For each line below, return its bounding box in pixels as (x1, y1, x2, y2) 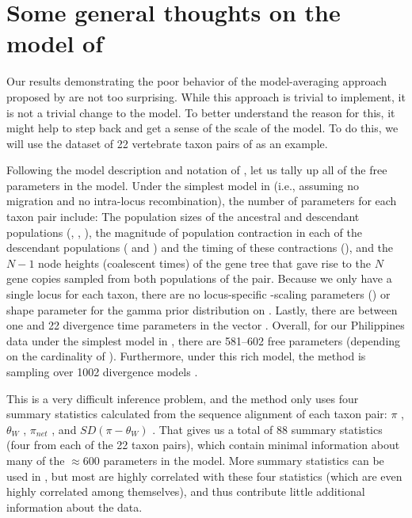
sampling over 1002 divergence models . (6, 364, 198, 379)
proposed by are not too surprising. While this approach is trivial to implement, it (6, 88, 406, 105)
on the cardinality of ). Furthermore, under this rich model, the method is (6, 348, 366, 364)
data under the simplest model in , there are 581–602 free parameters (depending (6, 332, 401, 349)
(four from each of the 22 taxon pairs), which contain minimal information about (6, 436, 400, 453)
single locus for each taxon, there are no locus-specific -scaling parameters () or (6, 286, 391, 303)
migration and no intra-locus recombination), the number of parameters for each (6, 192, 397, 209)
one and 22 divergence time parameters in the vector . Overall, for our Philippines (6, 317, 405, 333)
